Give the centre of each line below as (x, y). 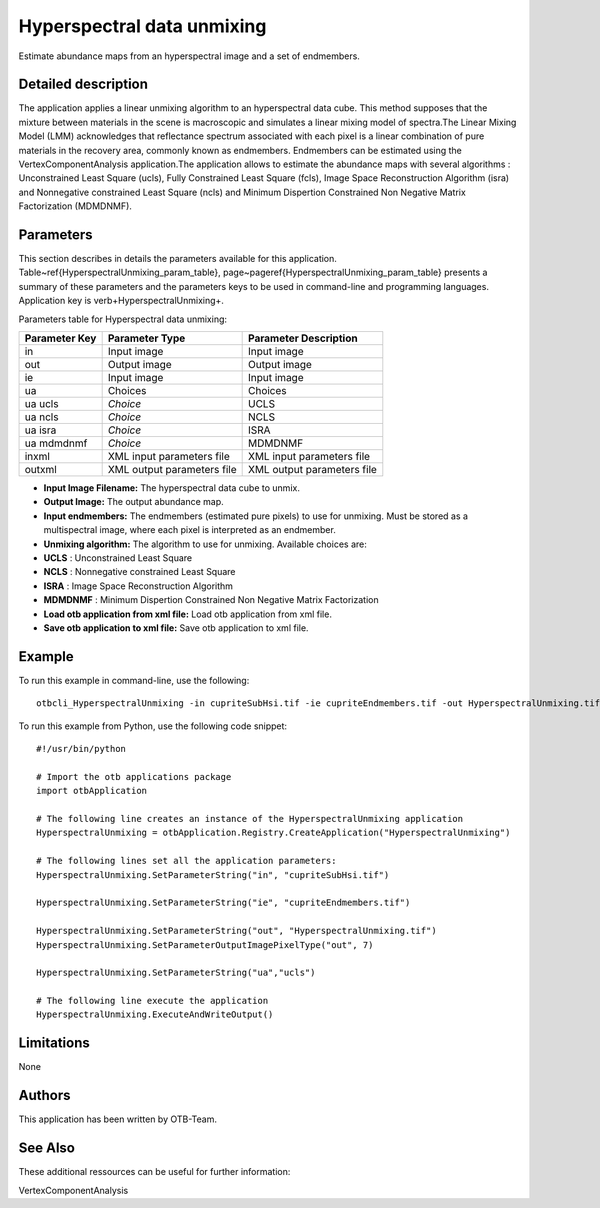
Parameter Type (146, 338)
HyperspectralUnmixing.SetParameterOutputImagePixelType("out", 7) (205, 944)
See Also (46, 1148)
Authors (44, 1095)
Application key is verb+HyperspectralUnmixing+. (121, 301)
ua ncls (41, 417)
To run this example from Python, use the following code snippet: (153, 726)
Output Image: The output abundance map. (133, 502)
